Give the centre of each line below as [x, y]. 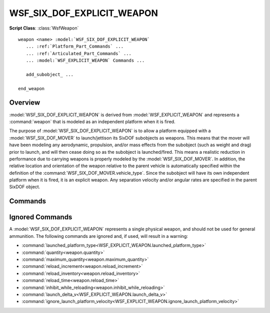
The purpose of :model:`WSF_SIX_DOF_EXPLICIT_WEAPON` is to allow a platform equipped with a [110, 131]
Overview [25, 103]
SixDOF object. [25, 187]
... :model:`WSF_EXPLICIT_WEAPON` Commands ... [85, 61]
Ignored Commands [41, 217]
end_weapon [31, 88]
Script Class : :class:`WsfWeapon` [44, 28]
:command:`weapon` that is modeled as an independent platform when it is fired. [92, 121]
